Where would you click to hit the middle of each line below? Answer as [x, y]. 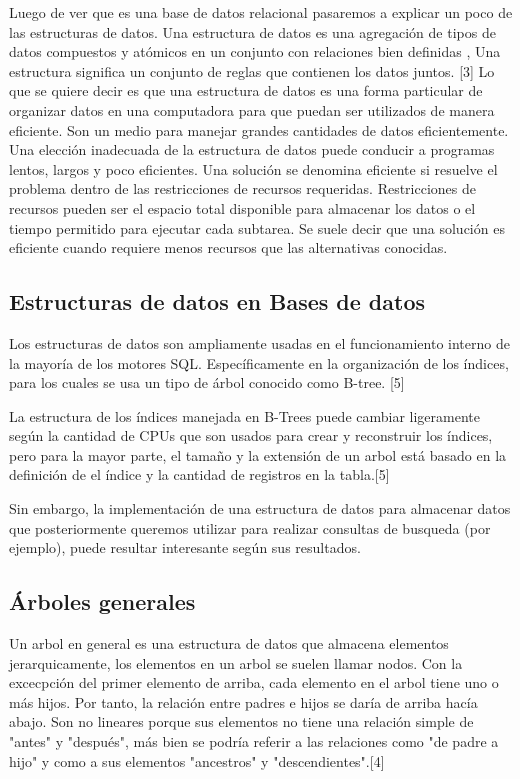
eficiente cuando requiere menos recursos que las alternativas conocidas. [228, 247]
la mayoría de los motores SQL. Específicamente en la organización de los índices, [259, 362]
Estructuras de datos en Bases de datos [217, 301]
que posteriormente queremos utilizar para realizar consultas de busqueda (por [250, 527]
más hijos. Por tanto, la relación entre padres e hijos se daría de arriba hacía [243, 701]
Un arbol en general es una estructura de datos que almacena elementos [229, 643]
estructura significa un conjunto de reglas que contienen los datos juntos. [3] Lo [252, 70]
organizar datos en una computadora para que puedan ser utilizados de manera [252, 109]
